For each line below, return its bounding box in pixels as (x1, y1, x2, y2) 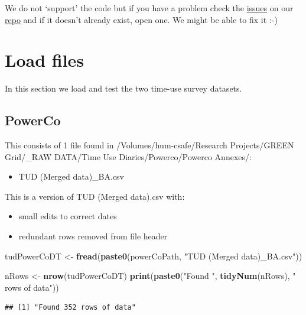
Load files (5, 48, 84, 72)
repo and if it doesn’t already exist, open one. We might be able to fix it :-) (5, 13, 278, 25)
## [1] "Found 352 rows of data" (5, 303, 136, 312)
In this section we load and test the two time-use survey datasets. (5, 82, 242, 95)
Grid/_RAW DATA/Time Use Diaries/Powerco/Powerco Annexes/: (5, 150, 252, 163)
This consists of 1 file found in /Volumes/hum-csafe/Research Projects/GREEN (5, 139, 294, 151)
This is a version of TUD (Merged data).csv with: (5, 190, 185, 202)
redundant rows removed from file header (18, 230, 168, 242)
